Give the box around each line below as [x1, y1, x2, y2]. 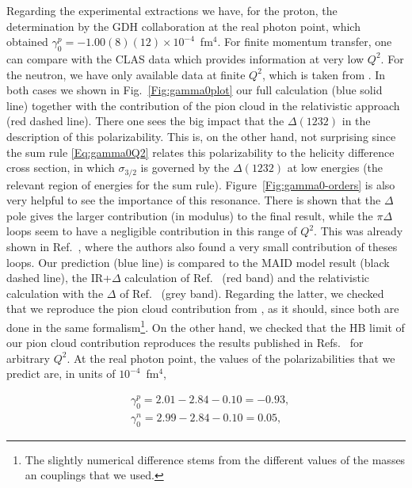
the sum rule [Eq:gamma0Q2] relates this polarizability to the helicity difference [6, 143, 395, 160]
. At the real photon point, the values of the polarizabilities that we [67, 349, 395, 366]
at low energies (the [287, 159, 383, 176]
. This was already [314, 223, 403, 239]
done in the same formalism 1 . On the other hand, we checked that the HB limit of [6, 316, 405, 335]
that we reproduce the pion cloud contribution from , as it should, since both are [6, 300, 399, 317]
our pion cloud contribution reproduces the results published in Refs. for [6, 334, 364, 351]
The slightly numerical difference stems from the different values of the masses [25, 451, 406, 467]
